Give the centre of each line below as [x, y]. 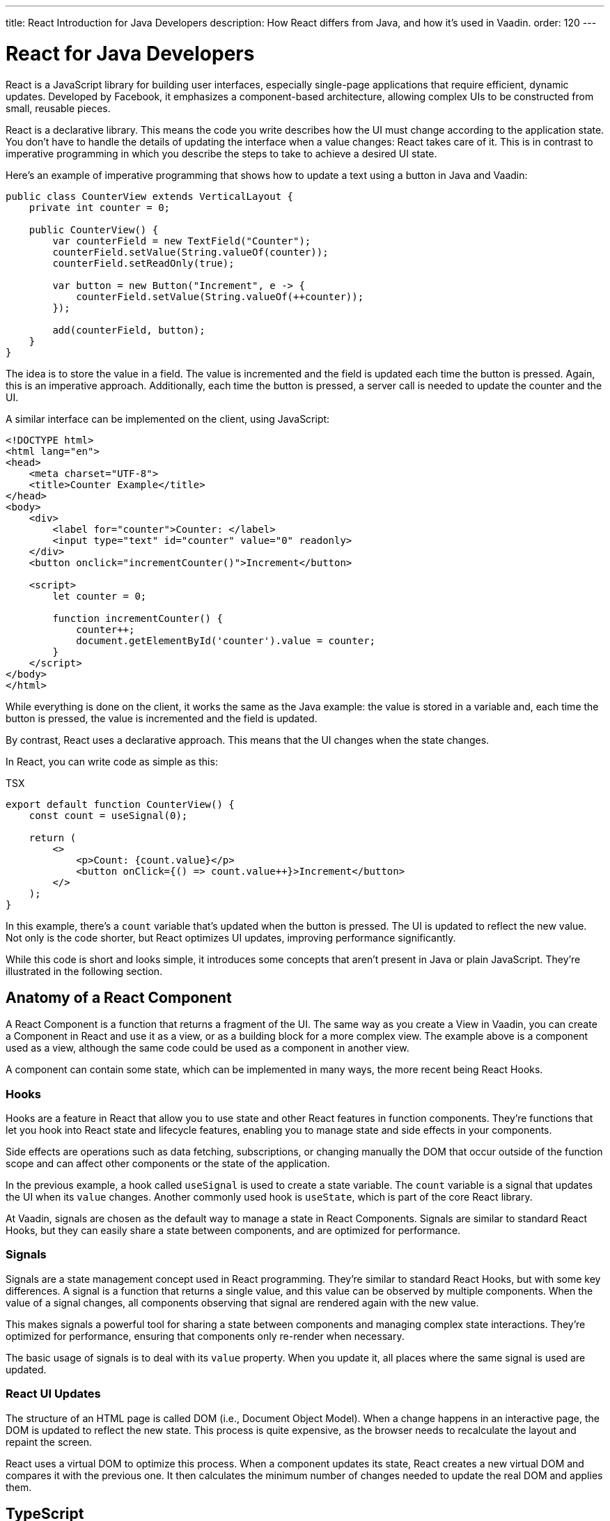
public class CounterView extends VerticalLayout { [150, 196]
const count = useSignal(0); [108, 815]
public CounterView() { [94, 229]
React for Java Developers [130, 53]
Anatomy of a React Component [119, 997]
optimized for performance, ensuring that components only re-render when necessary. [205, 1336]
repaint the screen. [49, 1442]
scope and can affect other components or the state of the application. [168, 1164]
